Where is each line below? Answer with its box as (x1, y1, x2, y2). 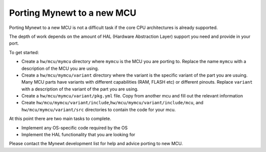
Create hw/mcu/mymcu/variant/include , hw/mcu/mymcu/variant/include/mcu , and (21, 100, 204, 106)
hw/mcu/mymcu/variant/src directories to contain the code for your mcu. (21, 106, 176, 113)
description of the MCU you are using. (21, 65, 99, 71)
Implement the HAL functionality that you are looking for (21, 132, 135, 138)
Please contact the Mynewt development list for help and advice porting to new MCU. (9, 141, 183, 147)
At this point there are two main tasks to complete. (9, 116, 111, 122)
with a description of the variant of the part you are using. (21, 86, 139, 92)
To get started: (9, 49, 39, 55)
